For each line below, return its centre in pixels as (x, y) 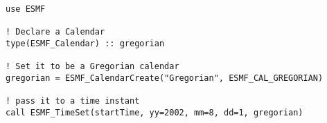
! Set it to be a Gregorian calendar (92, 67)
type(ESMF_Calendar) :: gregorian (85, 43)
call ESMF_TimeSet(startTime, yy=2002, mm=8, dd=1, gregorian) (154, 112)
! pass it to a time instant (73, 101)
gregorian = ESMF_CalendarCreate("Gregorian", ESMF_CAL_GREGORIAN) (165, 78)
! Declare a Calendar (55, 32)
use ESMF (26, 9)
